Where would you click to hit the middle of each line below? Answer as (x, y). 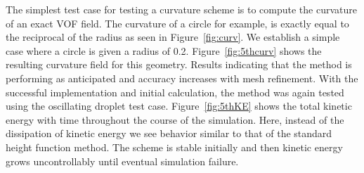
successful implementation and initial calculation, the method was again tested (175, 92)
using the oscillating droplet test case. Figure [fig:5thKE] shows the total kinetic (179, 106)
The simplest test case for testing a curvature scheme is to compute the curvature (181, 9)
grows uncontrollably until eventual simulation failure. (122, 161)
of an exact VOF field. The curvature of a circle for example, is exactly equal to (177, 23)
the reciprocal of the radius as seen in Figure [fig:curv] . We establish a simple (173, 37)
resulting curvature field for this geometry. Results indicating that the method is (179, 64)
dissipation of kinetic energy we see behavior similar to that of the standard (169, 133)
